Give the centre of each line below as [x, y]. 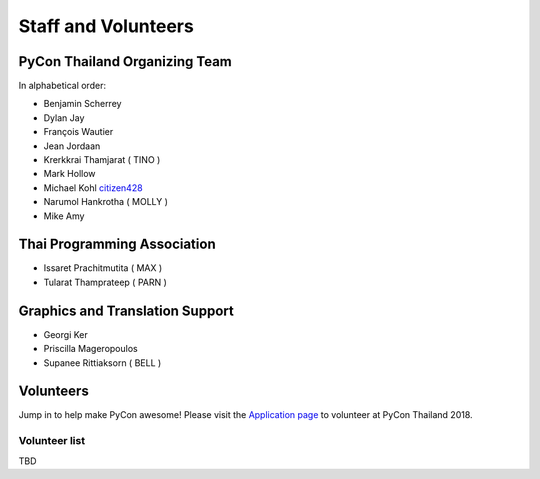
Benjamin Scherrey [82, 104]
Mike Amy [64, 216]
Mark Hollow [69, 174]
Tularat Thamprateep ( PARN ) [105, 282]
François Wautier [78, 132]
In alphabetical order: [62, 86]
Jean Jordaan [72, 146]
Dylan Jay [64, 117]
